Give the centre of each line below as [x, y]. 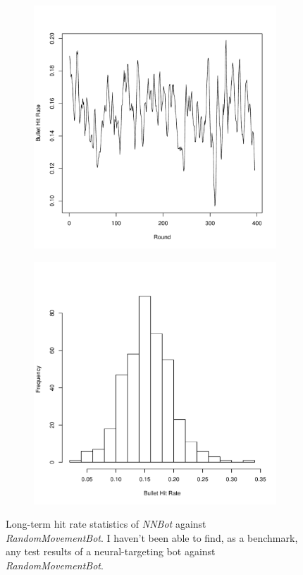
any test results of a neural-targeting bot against [111, 551]
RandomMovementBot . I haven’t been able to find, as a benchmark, [152, 537]
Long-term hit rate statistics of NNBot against [106, 524]
